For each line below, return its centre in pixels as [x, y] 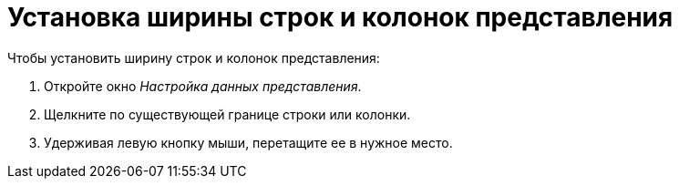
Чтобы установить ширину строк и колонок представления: [194, 57]
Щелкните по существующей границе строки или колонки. [227, 114]
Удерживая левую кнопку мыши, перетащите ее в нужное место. [248, 142]
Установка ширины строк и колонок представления [340, 17]
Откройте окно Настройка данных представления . [203, 86]
